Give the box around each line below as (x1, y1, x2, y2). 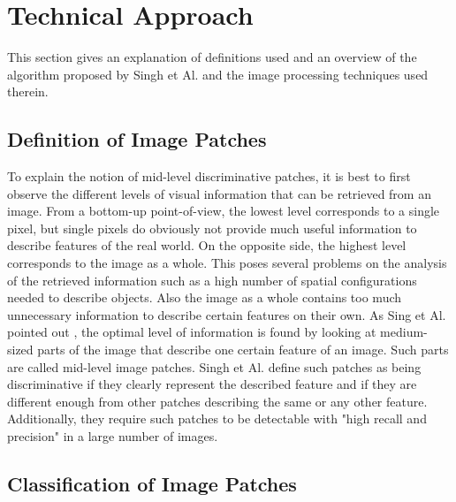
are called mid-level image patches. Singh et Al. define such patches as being (7, 357, 422, 376)
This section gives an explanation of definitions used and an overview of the (7, 48, 417, 66)
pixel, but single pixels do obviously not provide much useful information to (7, 218, 417, 237)
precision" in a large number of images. (7, 427, 218, 445)
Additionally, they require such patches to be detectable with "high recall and (7, 409, 427, 428)
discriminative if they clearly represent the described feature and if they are (7, 375, 417, 393)
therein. (7, 82, 49, 101)
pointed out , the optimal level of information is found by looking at (7, 323, 376, 341)
